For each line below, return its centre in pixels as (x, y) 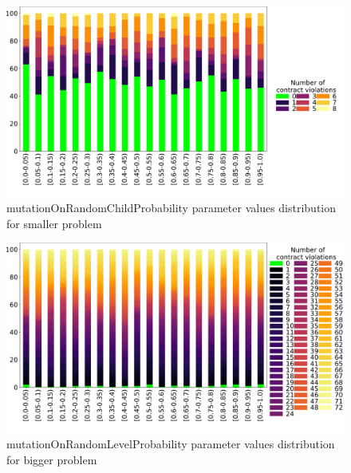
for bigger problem (52, 459)
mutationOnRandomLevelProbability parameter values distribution (171, 444)
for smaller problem (54, 223)
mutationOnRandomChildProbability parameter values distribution (172, 208)
